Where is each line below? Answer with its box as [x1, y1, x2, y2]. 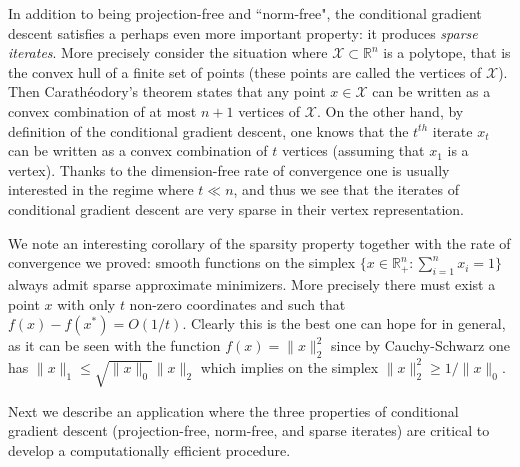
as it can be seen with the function [8, 335, 221, 356]
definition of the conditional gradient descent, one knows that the [8, 120, 409, 141]
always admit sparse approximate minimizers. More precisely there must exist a [8, 273, 496, 294]
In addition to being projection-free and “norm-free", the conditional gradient [8, 3, 482, 23]
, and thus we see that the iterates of [233, 179, 459, 200]
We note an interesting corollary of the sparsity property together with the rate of [8, 232, 511, 253]
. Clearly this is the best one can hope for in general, [182, 313, 506, 334]
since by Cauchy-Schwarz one [331, 335, 510, 356]
